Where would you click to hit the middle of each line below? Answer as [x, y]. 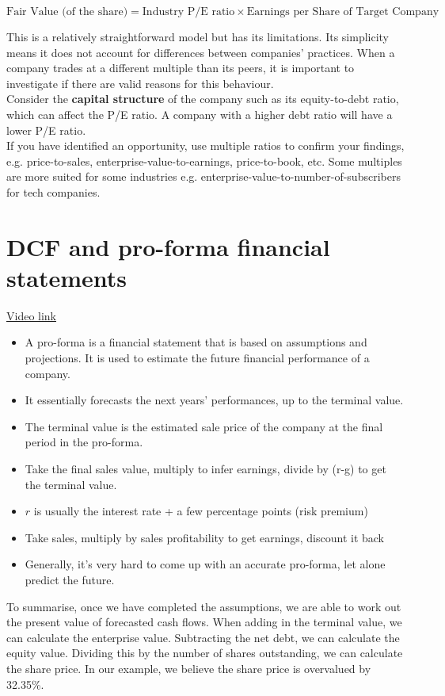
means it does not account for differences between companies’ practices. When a [201, 52]
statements [67, 277]
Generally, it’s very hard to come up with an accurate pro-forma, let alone [205, 564]
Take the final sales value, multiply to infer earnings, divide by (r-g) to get [205, 468]
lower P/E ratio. [46, 130]
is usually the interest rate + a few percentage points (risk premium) [201, 511]
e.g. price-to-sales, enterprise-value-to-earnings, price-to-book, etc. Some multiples [204, 161]
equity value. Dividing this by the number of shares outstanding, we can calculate [205, 653]
